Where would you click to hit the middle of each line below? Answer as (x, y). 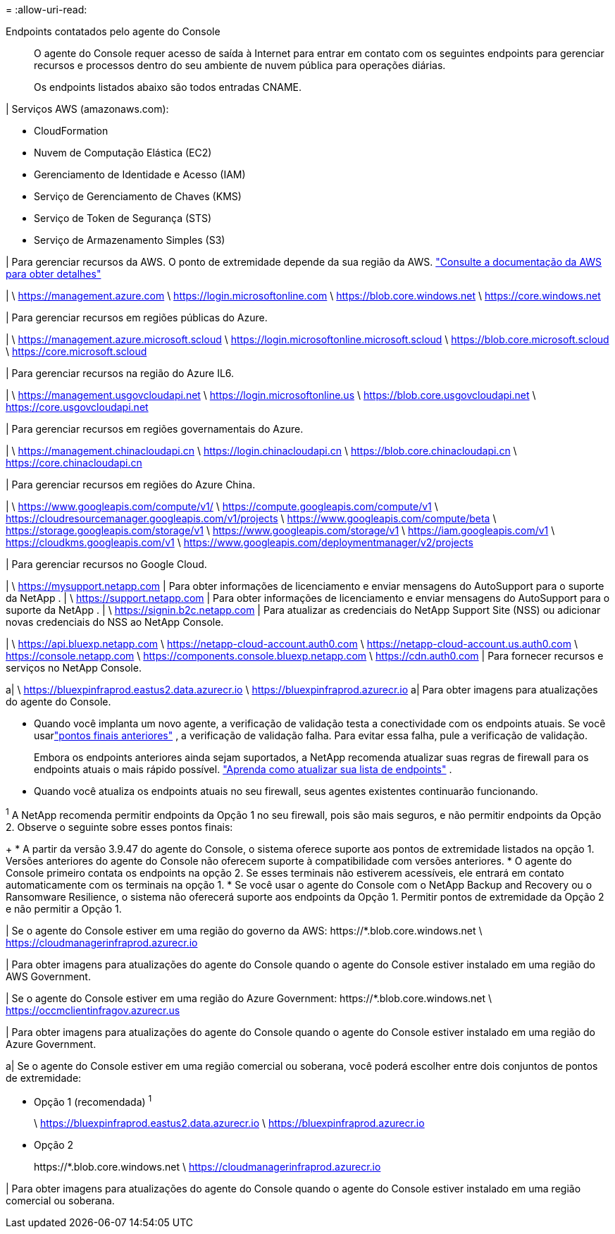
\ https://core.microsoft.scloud (76, 351)
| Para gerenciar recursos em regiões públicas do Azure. (137, 317)
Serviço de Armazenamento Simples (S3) (130, 240)
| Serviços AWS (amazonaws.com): (87, 109)
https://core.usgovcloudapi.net (77, 407)
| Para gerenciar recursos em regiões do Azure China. (131, 485)
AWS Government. (48, 976)
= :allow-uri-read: (46, 10)
